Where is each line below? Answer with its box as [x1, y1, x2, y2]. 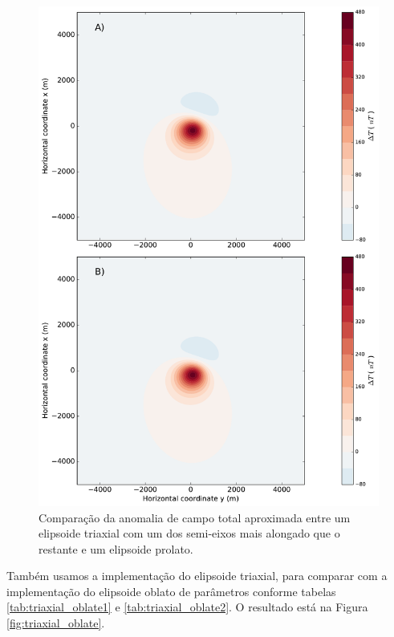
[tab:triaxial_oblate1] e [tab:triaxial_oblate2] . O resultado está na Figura [6, 598, 368, 615]
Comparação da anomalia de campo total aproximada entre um [39, 509, 351, 525]
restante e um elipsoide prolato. [39, 540, 193, 557]
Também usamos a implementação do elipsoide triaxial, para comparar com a [6, 567, 388, 584]
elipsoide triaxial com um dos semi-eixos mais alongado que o [39, 525, 340, 542]
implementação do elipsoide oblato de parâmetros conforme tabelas [6, 582, 336, 599]
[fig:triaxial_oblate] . [6, 615, 105, 631]
